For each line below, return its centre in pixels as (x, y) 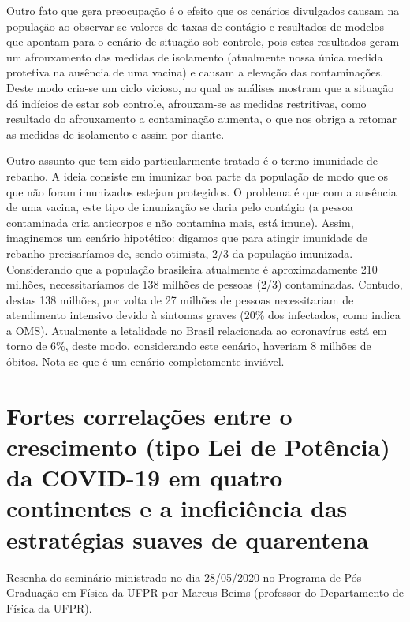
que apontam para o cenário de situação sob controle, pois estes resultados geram (203, 41)
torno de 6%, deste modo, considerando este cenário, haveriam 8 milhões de (189, 346)
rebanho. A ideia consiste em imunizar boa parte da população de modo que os (198, 175)
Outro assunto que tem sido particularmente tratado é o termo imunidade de (192, 160)
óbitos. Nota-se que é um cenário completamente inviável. (145, 361)
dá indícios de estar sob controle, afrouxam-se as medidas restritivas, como (186, 103)
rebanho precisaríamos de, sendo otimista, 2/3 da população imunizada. (180, 253)
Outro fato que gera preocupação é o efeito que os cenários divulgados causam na (203, 10)
